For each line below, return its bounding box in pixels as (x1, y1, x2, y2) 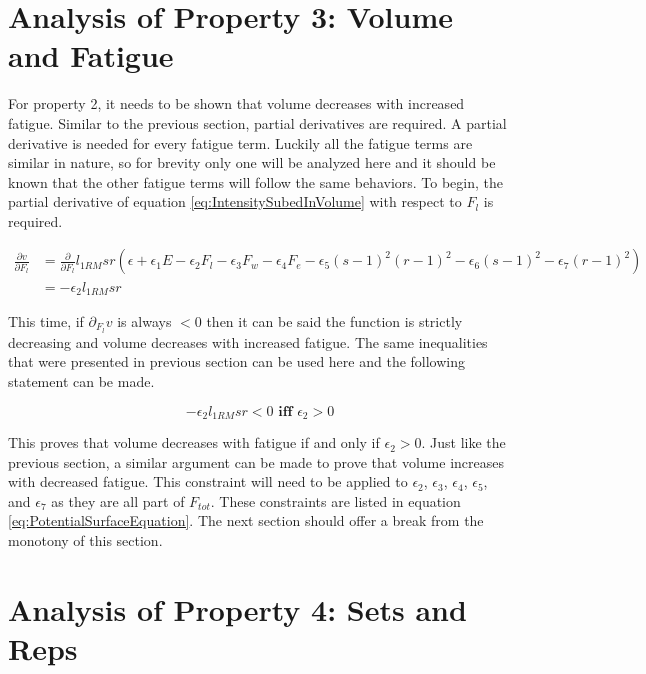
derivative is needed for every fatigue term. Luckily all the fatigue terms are (8, 132, 473, 153)
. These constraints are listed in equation (210, 490, 461, 511)
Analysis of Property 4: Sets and (8, 588, 467, 629)
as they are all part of (51, 490, 185, 511)
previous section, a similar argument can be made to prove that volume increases (8, 451, 504, 472)
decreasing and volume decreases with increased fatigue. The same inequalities (8, 331, 488, 352)
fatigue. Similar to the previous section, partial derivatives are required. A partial (8, 112, 507, 133)
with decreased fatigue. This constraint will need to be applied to (8, 471, 408, 492)
